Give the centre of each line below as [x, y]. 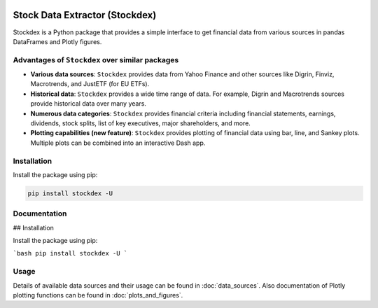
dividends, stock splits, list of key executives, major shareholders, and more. [141, 123]
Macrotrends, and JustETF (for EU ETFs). [90, 84]
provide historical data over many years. [89, 104]
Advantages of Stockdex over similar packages [96, 59]
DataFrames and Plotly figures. [57, 41]
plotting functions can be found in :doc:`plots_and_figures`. [98, 295]
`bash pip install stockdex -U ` [70, 253]
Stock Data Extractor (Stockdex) [85, 15]
